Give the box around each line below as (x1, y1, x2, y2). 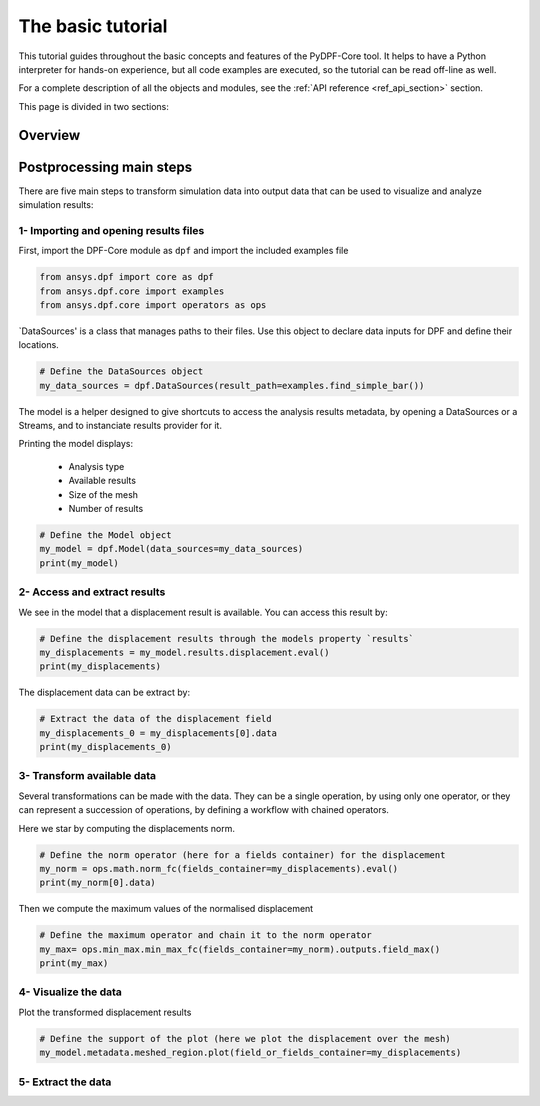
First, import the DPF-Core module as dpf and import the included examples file (18, 245, 349, 257)
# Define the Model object (39, 530, 172, 540)
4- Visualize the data (18, 985, 122, 999)
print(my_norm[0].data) (39, 877, 157, 889)
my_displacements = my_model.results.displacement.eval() (39, 646, 330, 658)
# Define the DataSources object (39, 366, 204, 377)
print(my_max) (39, 958, 109, 969)
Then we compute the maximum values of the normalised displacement (18, 903, 314, 915)
